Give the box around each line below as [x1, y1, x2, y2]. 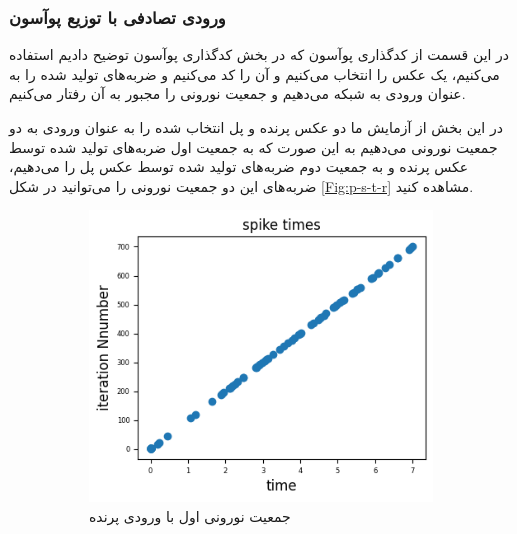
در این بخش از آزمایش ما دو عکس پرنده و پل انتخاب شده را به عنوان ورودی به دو [9, 117, 503, 137]
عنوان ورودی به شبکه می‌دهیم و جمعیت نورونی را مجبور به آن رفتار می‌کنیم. [9, 83, 466, 104]
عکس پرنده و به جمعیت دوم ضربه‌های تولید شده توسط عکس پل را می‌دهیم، [9, 156, 469, 177]
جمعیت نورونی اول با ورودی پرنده [89, 505, 291, 526]
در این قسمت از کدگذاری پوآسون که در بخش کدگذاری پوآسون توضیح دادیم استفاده [9, 44, 510, 65]
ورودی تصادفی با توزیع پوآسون [9, 4, 226, 29]
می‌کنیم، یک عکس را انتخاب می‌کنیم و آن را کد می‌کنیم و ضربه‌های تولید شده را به [9, 63, 500, 84]
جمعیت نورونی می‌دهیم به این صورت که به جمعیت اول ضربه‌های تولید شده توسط [9, 136, 498, 157]
